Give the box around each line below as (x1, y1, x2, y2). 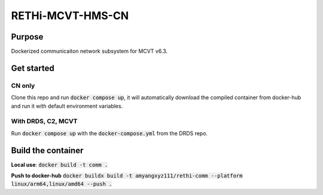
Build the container (11, 145, 84, 156)
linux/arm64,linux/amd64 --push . (11, 181, 112, 188)
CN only (11, 81, 35, 90)
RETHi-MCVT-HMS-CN (11, 9, 129, 22)
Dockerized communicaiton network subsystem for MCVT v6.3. (11, 48, 167, 55)
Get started (11, 63, 54, 73)
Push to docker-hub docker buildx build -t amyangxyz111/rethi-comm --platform (11, 172, 243, 179)
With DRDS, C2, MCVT (11, 117, 78, 126)
